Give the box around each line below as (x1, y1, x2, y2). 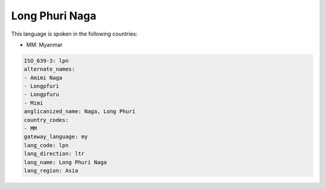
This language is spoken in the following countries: (11, 30, 138, 37)
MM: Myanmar (26, 41, 63, 48)
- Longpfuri (24, 83, 60, 90)
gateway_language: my (24, 133, 88, 140)
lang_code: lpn (24, 142, 69, 149)
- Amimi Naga (24, 74, 63, 81)
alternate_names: (24, 66, 75, 72)
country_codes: (24, 117, 69, 123)
